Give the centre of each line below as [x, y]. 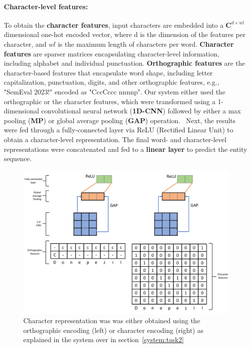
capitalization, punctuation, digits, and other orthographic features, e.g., [112, 82]
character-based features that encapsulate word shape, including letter [108, 72]
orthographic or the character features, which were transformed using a [110, 101]
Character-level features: [46, 6]
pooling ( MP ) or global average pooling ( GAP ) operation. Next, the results [120, 120]
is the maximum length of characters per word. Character [146, 44]
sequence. [18, 158]
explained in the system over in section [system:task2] [104, 339]
